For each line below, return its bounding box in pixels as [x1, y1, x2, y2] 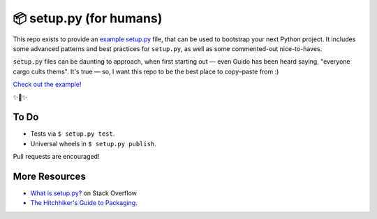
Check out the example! [13, 80, 82, 89]
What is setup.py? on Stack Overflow [30, 189, 138, 197]
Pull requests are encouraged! [13, 153, 100, 161]
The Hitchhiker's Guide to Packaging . [30, 199, 138, 207]
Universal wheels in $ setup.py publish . [30, 139, 156, 148]
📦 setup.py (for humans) [13, 10, 163, 26]
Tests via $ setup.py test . [30, 129, 115, 138]
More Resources [13, 171, 87, 182]
